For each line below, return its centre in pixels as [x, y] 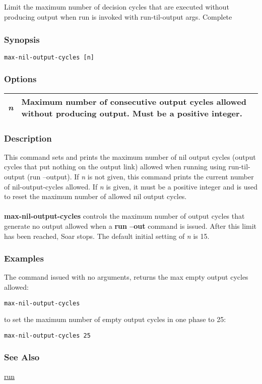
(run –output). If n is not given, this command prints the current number [140, 177]
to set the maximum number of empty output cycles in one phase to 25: [115, 319]
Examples [24, 258]
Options [20, 79]
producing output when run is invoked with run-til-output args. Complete [118, 16]
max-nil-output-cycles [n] [49, 57]
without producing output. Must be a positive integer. [132, 113]
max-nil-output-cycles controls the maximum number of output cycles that [124, 216]
